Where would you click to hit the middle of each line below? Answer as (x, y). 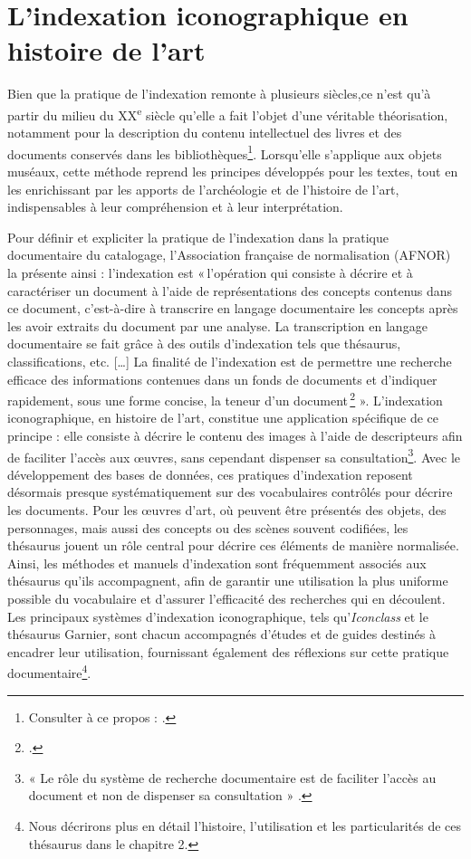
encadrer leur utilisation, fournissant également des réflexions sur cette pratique (228, 651)
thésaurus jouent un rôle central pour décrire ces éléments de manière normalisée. (233, 545)
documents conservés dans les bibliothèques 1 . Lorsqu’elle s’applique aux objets (225, 152)
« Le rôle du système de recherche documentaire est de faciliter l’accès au (232, 777)
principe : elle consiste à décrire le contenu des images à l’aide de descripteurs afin (235, 435)
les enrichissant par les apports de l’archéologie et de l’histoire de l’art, (203, 189)
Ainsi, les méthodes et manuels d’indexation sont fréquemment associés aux (217, 563)
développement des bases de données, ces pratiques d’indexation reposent (210, 474)
